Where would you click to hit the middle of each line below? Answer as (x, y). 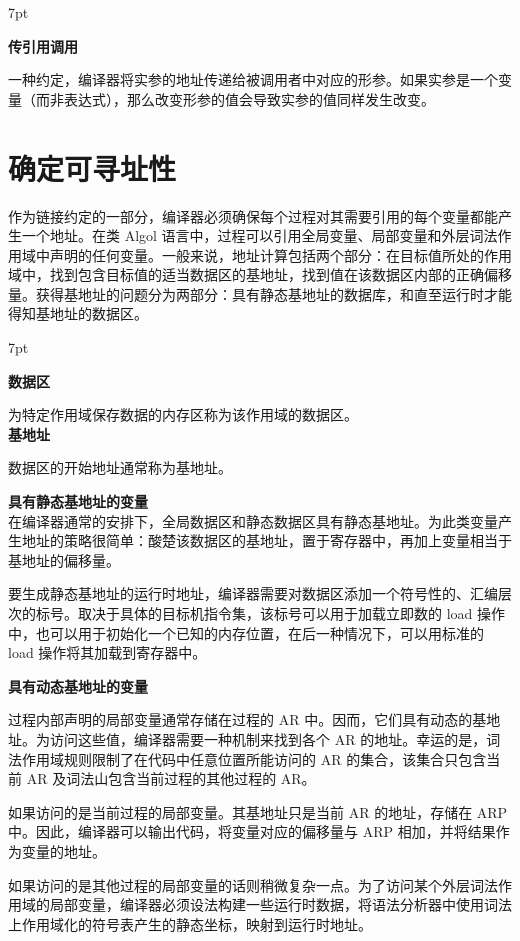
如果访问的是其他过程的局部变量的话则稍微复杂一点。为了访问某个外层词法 (253, 884)
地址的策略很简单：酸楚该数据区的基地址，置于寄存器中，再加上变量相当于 (266, 540)
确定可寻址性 (92, 167)
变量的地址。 (63, 850)
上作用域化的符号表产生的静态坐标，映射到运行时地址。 (190, 923)
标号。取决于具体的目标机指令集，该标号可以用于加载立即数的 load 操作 (270, 613)
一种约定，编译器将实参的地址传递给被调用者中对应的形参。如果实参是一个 (253, 79)
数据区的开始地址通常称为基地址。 (120, 467)
